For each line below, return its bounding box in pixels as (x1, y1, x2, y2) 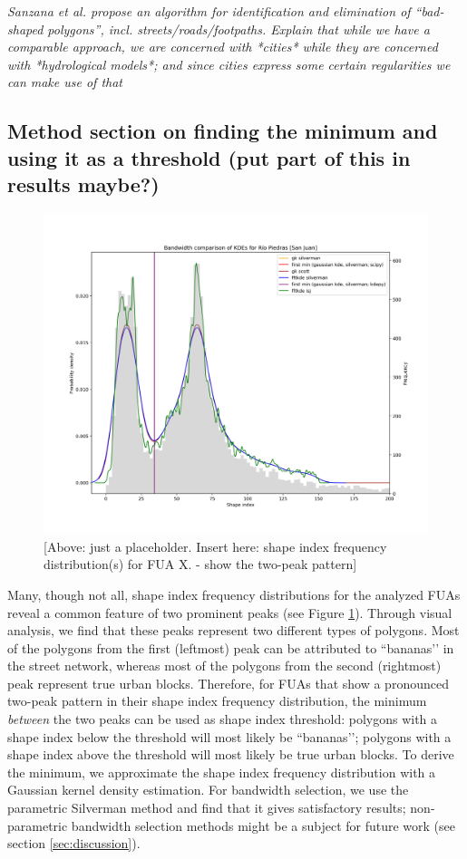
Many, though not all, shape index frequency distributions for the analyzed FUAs (7, 584, 461, 603)
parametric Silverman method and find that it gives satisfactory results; (7, 798, 406, 817)
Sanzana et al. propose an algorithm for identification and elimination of (7, 2, 411, 20)
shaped (7, 19, 44, 38)
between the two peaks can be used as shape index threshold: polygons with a (7, 709, 438, 729)
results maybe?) (7, 170, 160, 198)
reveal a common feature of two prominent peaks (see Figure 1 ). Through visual (7, 603, 452, 622)
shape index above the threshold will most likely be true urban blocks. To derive (7, 745, 454, 764)
